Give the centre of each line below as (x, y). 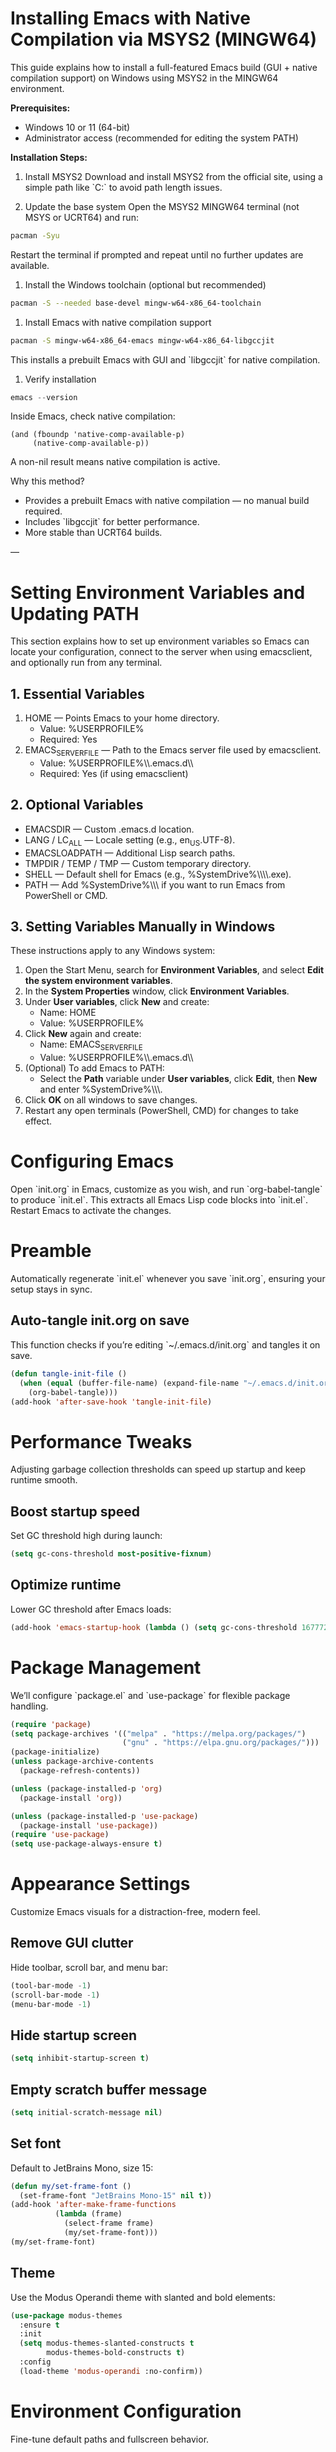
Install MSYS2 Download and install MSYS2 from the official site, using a (173, 176)
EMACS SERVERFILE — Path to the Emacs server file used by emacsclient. (173, 751)
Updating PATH (75, 613)
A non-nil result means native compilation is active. (115, 462)
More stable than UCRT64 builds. (93, 533)
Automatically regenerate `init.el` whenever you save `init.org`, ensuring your (168, 1279)
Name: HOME (68, 1013)
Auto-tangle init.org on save (100, 1320)
